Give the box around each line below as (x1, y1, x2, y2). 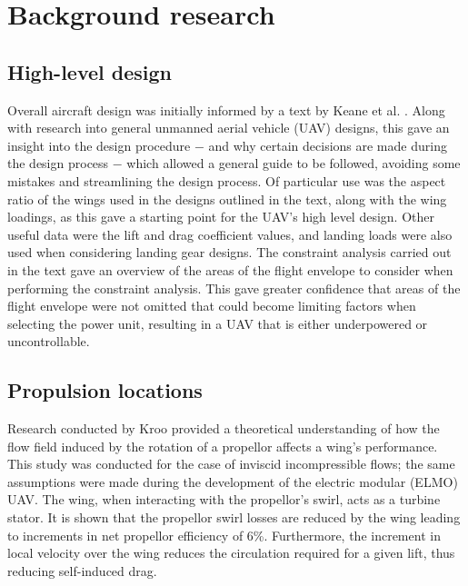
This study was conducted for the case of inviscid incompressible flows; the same (7, 454, 455, 473)
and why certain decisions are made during (208, 135, 447, 154)
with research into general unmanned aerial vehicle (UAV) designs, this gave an (7, 118, 450, 137)
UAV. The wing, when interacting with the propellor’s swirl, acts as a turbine (7, 490, 441, 509)
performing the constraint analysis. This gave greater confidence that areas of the (7, 278, 461, 297)
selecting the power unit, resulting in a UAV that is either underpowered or (7, 313, 428, 333)
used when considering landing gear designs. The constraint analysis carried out (7, 243, 452, 262)
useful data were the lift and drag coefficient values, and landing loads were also (7, 224, 453, 243)
